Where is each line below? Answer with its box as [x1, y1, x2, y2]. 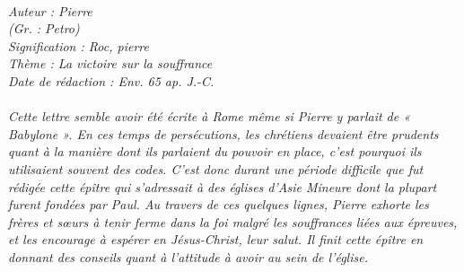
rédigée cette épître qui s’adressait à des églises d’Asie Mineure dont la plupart [8, 177, 437, 196]
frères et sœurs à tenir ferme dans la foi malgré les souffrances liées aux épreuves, [8, 212, 458, 231]
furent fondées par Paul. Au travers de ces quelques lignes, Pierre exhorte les [8, 195, 429, 214]
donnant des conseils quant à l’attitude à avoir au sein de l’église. [8, 247, 368, 266]
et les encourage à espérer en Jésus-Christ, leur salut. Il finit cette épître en [8, 230, 424, 249]
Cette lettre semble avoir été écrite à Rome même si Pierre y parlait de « [8, 107, 411, 126]
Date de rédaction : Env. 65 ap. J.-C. [8, 71, 214, 90]
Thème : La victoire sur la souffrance [8, 54, 213, 73]
